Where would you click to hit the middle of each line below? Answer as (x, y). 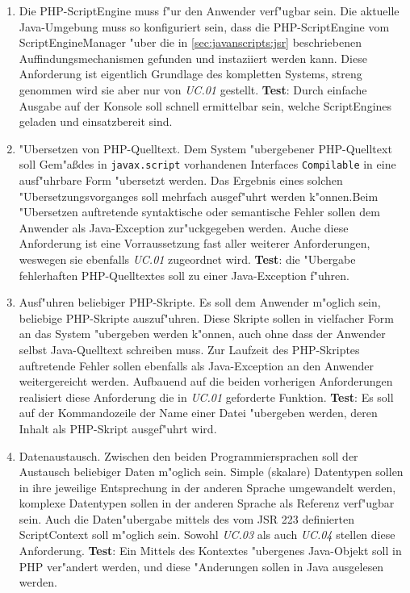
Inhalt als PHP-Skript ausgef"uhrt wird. (118, 428)
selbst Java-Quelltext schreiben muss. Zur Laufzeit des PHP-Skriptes (189, 349)
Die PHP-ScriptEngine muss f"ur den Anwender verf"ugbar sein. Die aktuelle (209, 10)
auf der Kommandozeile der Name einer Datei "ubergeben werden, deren (198, 413)
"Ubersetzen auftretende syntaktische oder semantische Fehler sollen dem (199, 212)
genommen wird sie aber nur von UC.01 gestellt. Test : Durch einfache (193, 89)
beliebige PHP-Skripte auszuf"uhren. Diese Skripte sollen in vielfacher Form (207, 317)
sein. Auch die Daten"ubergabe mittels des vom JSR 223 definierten (187, 518)
